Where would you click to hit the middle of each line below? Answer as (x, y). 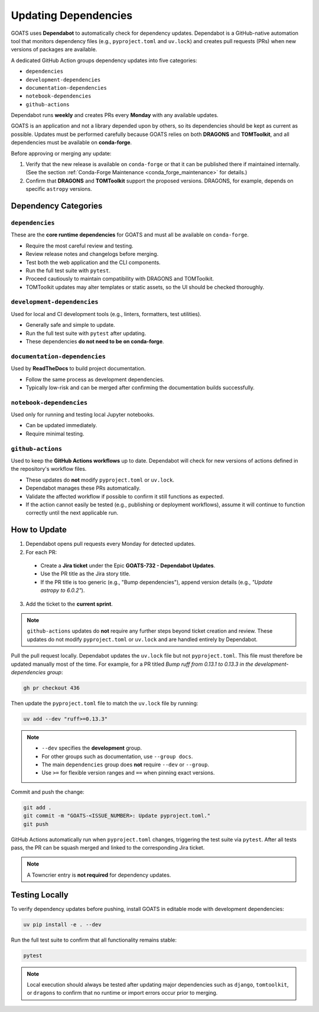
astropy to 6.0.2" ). (63, 590)
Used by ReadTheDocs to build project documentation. (78, 369)
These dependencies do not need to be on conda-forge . (95, 341)
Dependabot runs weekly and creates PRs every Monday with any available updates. (115, 115)
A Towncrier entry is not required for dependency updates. (99, 875)
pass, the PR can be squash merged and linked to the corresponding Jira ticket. (108, 847)
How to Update (39, 530)
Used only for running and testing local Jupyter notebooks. (83, 415)
